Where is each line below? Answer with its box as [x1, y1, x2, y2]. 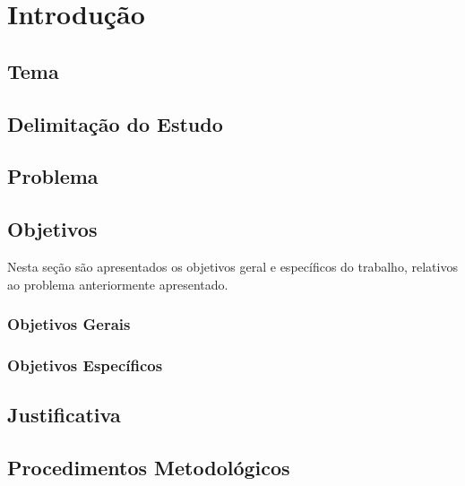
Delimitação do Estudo [7, 109, 223, 137]
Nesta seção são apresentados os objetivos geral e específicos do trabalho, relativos [7, 256, 458, 275]
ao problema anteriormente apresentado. [7, 274, 228, 293]
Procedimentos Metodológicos [7, 453, 290, 481]
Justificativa [7, 401, 121, 429]
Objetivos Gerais [7, 313, 131, 335]
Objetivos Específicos [7, 353, 163, 376]
